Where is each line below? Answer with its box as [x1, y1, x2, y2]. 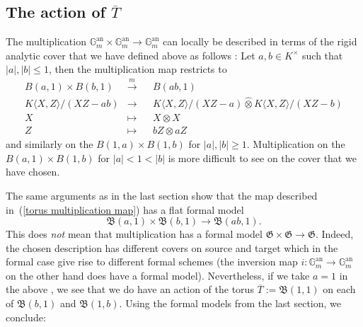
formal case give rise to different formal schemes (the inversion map [6, 254, 298, 269]
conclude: [6, 309, 46, 324]
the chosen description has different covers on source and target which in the [6, 240, 338, 255]
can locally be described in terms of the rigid [163, 34, 357, 49]
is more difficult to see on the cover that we [168, 150, 357, 165]
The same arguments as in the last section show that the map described [6, 188, 318, 202]
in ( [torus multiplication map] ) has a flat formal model [6, 202, 244, 217]
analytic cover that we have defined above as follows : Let [6, 47, 255, 62]
